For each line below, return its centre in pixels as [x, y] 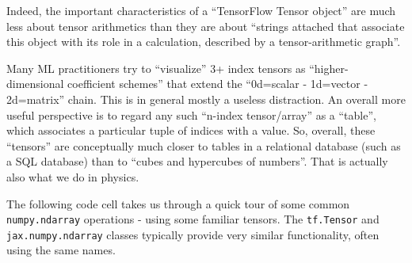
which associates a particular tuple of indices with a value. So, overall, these [191, 130]
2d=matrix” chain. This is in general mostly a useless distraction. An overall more [206, 99]
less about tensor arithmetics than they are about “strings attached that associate [206, 26]
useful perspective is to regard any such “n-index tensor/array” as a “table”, [191, 114]
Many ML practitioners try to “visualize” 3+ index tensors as [156, 68]
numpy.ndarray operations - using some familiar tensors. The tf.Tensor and [193, 219]
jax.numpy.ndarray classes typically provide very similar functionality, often [193, 234]
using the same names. [61, 250]
